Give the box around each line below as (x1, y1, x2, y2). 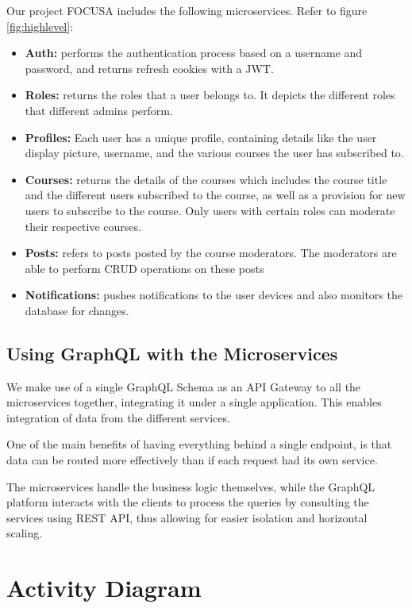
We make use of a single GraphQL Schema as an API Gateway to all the (6, 378, 361, 394)
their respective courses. (25, 217, 141, 234)
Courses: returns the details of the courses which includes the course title (25, 171, 387, 187)
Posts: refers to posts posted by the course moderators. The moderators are (25, 244, 397, 261)
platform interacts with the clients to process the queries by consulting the (6, 494, 369, 510)
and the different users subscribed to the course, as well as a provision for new (25, 187, 406, 203)
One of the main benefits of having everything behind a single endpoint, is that (6, 436, 392, 452)
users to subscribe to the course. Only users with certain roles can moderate (25, 202, 395, 218)
